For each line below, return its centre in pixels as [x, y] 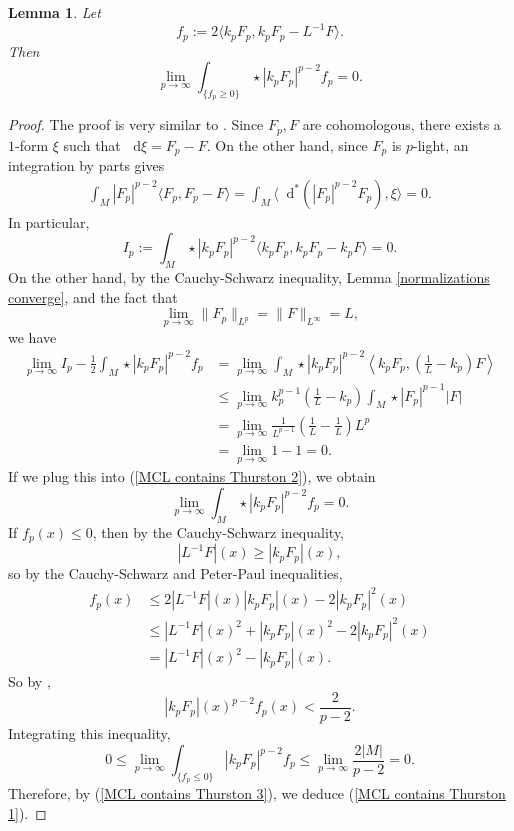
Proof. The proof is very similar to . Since [136, 124]
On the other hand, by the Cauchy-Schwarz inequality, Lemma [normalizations [249, 277]
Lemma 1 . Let [54, 12]
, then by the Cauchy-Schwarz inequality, [218, 531]
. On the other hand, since [287, 144]
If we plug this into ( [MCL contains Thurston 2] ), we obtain [192, 476]
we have [32, 336]
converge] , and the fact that [93, 296]
